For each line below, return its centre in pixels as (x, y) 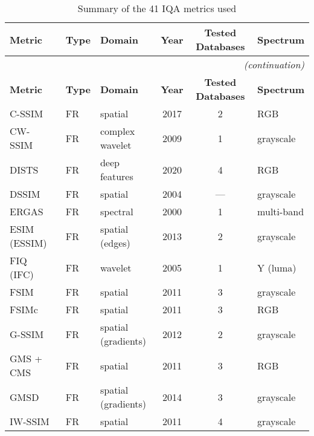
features (117, 176)
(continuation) (274, 64)
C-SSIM (27, 113)
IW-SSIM (30, 421)
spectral (117, 211)
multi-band (281, 211)
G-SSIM (27, 334)
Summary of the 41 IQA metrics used (157, 8)
